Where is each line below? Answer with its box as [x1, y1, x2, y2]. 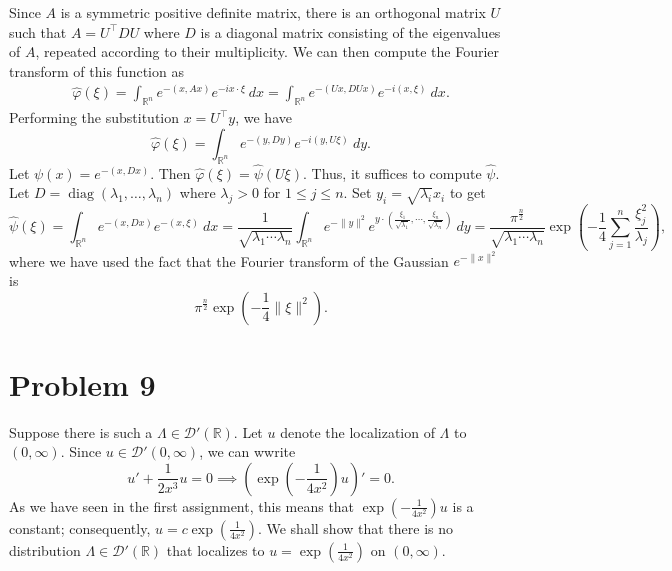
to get [449, 182, 486, 203]
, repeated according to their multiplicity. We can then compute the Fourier [35, 41, 500, 62]
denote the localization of [280, 421, 435, 442]
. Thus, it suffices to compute [302, 162, 482, 183]
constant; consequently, [9, 517, 151, 538]
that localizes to [166, 539, 265, 560]
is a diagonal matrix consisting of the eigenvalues [200, 21, 501, 42]
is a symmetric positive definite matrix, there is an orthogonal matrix [60, 2, 486, 22]
